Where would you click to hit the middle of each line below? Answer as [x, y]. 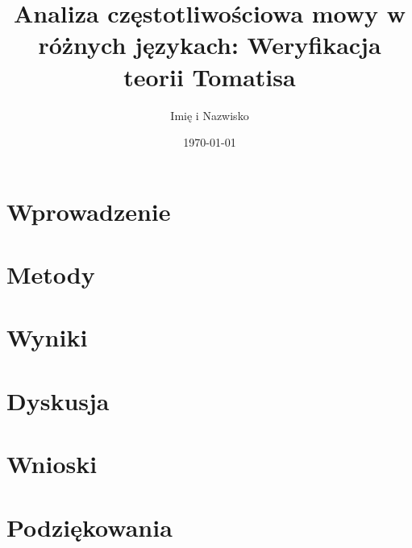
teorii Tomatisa [210, 76]
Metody [51, 274]
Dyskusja [58, 400]
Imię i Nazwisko [210, 115]
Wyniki [47, 337]
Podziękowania [89, 527]
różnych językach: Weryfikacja [210, 45]
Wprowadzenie [89, 211]
